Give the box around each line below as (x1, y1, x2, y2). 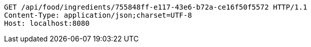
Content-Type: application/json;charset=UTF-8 (4, 11, 192, 19)
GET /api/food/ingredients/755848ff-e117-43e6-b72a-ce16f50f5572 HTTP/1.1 (4, 3, 307, 11)
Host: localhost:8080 (4, 19, 90, 27)
